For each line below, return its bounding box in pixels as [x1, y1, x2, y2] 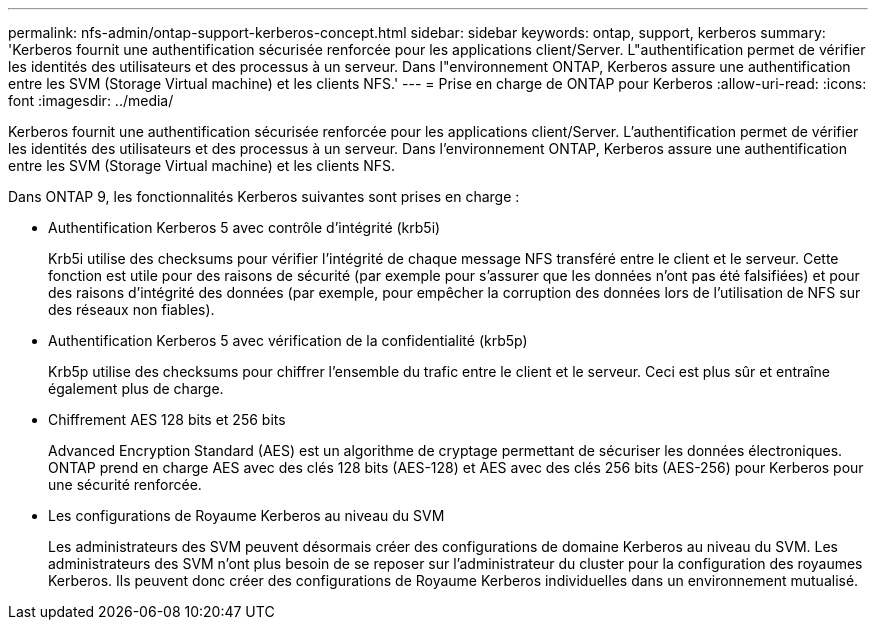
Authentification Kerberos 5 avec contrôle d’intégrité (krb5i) [48, 219, 441, 236]
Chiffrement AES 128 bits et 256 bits [48, 411, 286, 428]
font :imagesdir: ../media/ [8, 92, 174, 109]
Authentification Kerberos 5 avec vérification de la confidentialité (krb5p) [48, 332, 528, 349]
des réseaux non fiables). [48, 301, 215, 318]
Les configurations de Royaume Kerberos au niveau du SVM [48, 507, 445, 524]
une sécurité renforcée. [48, 476, 202, 493]
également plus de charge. [48, 380, 224, 397]
